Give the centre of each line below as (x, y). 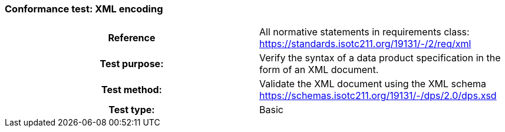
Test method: (132, 90)
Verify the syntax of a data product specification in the (380, 58)
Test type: (132, 110)
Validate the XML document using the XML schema (373, 84)
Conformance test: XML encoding (84, 9)
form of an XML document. (319, 70)
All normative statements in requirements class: (364, 32)
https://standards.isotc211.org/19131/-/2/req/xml (365, 44)
